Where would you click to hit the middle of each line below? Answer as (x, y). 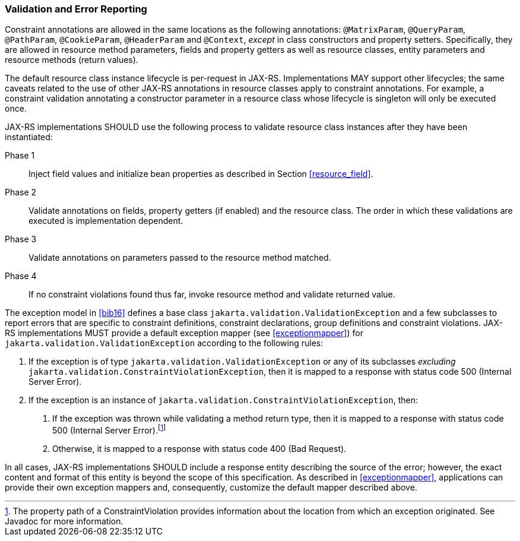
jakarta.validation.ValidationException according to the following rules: (164, 343)
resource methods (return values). (72, 60)
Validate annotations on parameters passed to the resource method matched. (180, 258)
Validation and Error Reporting (76, 9)
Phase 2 (21, 192)
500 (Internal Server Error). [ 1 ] (109, 430)
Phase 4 (21, 276)
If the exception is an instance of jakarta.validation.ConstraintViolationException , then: (223, 400)
